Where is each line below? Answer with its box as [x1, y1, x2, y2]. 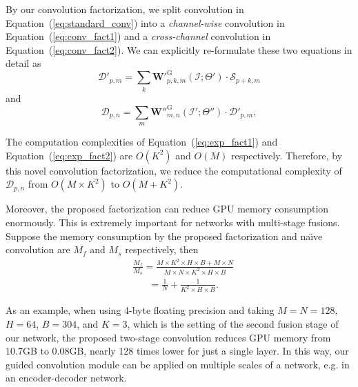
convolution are [6, 242, 70, 257]
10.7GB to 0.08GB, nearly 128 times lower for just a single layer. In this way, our [6, 344, 349, 358]
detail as [6, 56, 41, 70]
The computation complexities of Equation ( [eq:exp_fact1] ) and [6, 135, 278, 149]
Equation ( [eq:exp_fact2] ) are [6, 148, 133, 162]
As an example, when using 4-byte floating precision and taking [6, 303, 275, 317]
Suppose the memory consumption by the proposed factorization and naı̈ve [6, 228, 323, 243]
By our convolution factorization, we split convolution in [6, 2, 244, 16]
